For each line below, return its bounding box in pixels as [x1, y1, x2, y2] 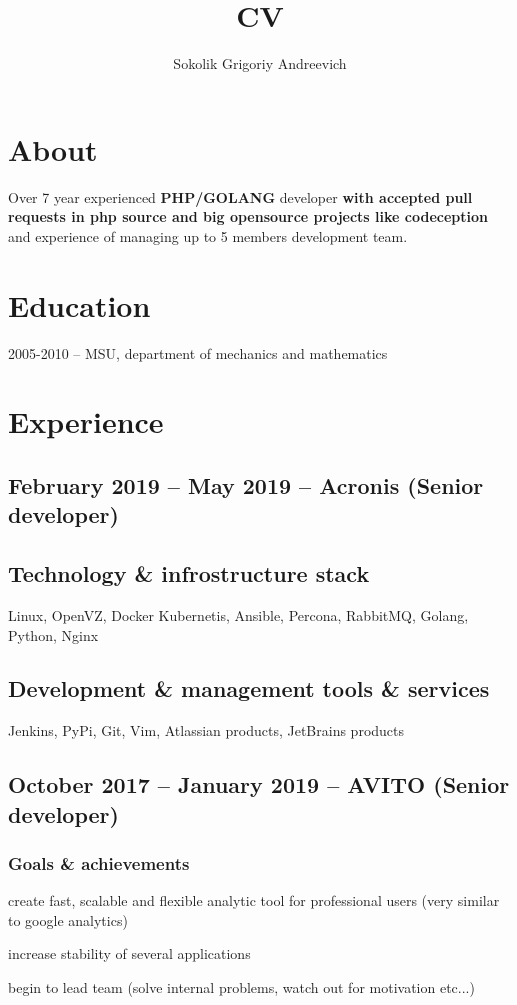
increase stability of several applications [8, 943, 251, 964]
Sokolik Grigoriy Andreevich [173, 53, 347, 74]
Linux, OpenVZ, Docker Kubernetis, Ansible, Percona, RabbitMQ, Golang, [8, 604, 469, 625]
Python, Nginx [8, 624, 99, 645]
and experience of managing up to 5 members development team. [8, 225, 408, 246]
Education [8, 284, 151, 325]
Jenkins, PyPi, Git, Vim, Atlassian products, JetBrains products [8, 720, 405, 741]
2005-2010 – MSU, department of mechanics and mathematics [8, 342, 388, 363]
